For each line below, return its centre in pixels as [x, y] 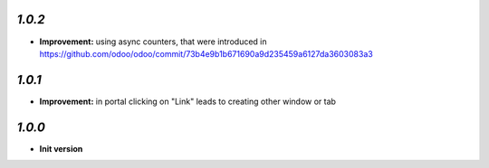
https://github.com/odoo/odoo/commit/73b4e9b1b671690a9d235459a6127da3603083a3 [206, 53]
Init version [61, 148]
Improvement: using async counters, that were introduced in [153, 42]
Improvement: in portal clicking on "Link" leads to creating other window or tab [188, 101]
